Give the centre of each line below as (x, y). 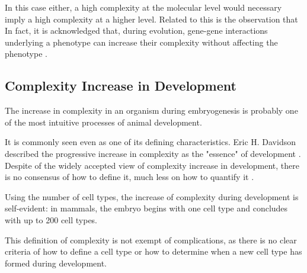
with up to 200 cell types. (51, 219)
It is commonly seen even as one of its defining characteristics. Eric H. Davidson (150, 142)
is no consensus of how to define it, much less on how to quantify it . (129, 177)
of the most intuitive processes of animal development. (103, 122)
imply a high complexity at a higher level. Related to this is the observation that (151, 19)
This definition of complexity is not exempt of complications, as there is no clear (151, 240)
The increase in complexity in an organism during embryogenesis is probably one (151, 110)
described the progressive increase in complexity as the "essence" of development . (153, 153)
